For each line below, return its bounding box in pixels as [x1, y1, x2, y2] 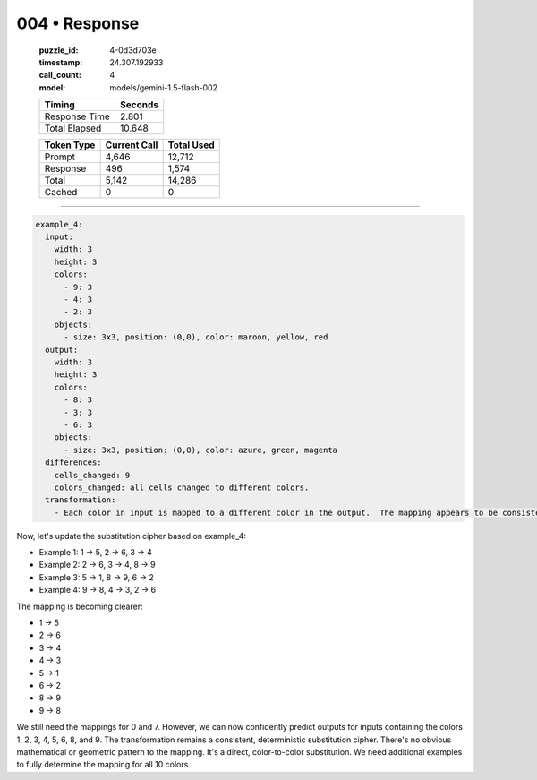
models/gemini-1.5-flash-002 [109, 81, 218, 93]
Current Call [105, 139, 158, 151]
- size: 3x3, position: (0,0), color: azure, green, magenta [64, 444, 338, 455]
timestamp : [38, 56, 83, 67]
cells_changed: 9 [54, 470, 131, 480]
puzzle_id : [38, 45, 79, 56]
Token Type [44, 139, 96, 151]
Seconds [119, 99, 158, 111]
